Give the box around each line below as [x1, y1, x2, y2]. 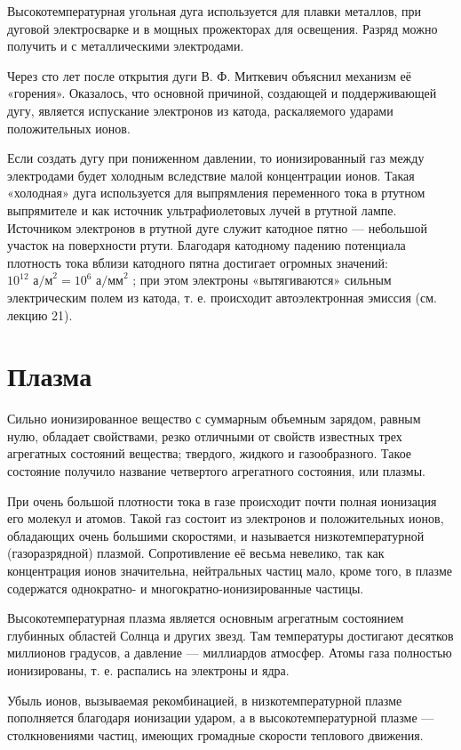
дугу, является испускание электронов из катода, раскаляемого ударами [7, 101, 393, 119]
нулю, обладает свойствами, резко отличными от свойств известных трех [7, 426, 402, 445]
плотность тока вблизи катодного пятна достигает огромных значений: [7, 253, 388, 271]
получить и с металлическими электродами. [7, 36, 244, 55]
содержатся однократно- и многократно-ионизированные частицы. [7, 578, 364, 597]
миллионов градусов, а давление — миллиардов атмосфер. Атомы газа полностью [7, 643, 452, 662]
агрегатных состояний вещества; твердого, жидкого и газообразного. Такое [7, 444, 412, 463]
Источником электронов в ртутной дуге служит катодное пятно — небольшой [7, 218, 427, 237]
